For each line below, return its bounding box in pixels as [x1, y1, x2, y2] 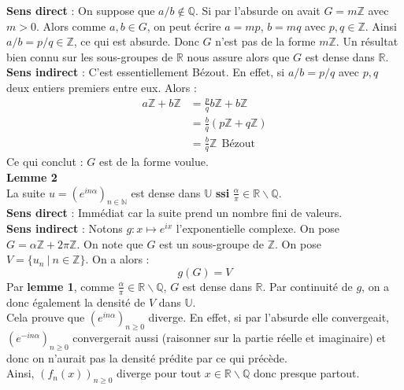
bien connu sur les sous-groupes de [6, 48, 173, 64]
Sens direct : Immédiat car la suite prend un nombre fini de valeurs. [6, 204, 343, 221]
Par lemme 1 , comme [6, 278, 115, 294]
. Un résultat [335, 33, 398, 50]
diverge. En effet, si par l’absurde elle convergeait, [148, 309, 389, 326]
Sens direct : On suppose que [6, 2, 155, 18]
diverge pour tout [117, 365, 202, 381]
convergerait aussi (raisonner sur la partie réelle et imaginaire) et [72, 329, 387, 346]
